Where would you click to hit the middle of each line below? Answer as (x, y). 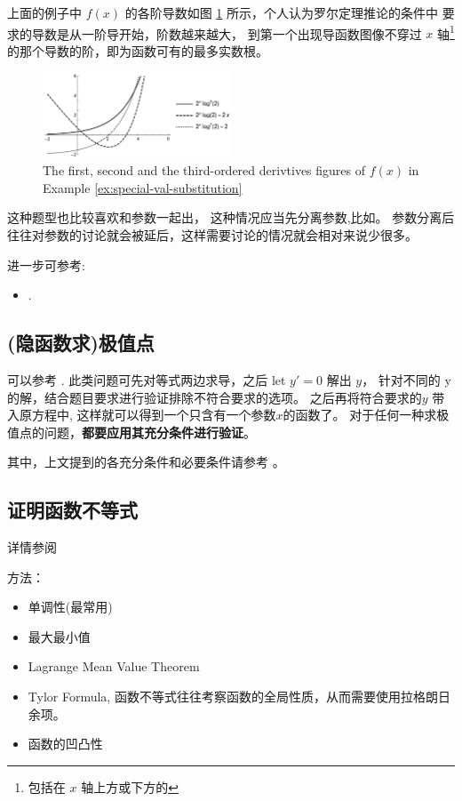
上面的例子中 (44, 12)
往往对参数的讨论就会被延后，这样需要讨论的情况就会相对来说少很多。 (212, 234)
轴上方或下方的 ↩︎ (130, 786)
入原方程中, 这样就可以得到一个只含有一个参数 (142, 415)
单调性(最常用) (70, 607)
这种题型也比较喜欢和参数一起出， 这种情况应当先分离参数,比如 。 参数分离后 (231, 217)
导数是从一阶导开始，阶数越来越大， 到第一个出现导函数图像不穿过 (227, 33)
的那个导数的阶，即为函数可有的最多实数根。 (138, 50)
